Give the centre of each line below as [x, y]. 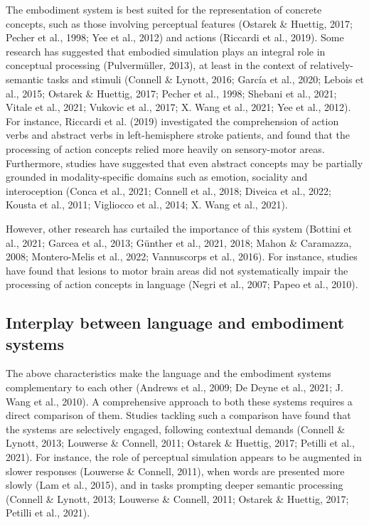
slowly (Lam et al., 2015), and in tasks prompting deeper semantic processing [175, 485]
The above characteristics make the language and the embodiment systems [169, 373]
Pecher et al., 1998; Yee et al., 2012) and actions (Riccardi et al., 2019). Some [175, 37]
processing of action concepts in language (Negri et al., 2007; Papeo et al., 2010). [182, 284]
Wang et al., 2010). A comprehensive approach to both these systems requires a [179, 401]
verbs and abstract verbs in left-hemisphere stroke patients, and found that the [178, 135]
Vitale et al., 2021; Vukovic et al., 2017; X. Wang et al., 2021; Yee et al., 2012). [178, 107]
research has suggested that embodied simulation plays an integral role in [166, 51]
